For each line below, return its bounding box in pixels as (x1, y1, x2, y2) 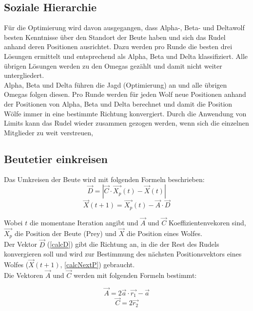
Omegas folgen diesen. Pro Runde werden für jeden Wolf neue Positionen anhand (4, 89, 246, 99)
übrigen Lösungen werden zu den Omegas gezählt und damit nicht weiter (4, 60, 222, 71)
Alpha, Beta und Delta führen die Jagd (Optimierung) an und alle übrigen (4, 79, 227, 90)
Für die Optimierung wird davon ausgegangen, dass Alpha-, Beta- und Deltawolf (4, 22, 245, 33)
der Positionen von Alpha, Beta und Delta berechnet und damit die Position (4, 98, 233, 109)
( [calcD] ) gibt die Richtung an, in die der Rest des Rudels (47, 239, 219, 249)
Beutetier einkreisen (4, 151, 108, 166)
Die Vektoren (4, 270, 43, 280)
